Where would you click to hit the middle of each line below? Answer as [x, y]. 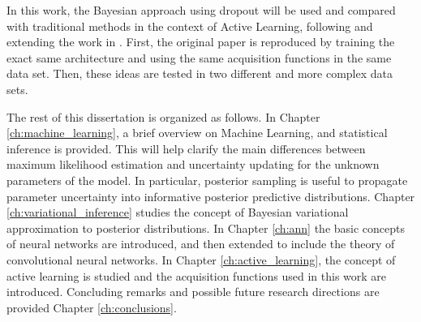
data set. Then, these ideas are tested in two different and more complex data [200, 73]
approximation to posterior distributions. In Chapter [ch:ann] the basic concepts [206, 228]
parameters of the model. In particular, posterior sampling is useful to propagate [207, 180]
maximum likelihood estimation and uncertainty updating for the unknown [193, 164]
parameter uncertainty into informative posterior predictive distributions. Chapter [211, 196]
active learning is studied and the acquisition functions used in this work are [197, 275]
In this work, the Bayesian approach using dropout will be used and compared [201, 10]
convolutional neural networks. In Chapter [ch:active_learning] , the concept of [201, 259]
